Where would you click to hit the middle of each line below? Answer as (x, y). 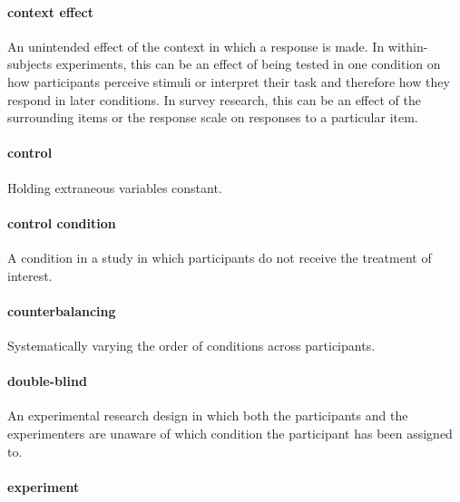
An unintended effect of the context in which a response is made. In (196, 46)
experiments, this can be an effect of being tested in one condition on (248, 64)
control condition (62, 222)
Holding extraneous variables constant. (115, 187)
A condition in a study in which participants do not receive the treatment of (220, 257)
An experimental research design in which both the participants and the (208, 415)
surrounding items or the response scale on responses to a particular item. (213, 117)
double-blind (47, 381)
